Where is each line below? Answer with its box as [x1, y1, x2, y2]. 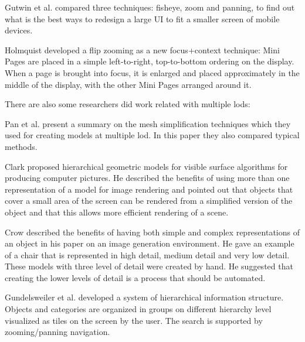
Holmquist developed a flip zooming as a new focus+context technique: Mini [5, 43, 280, 56]
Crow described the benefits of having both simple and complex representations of [5, 225, 300, 238]
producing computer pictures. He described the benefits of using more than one [5, 172, 290, 184]
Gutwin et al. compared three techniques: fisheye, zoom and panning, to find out [5, 1, 295, 13]
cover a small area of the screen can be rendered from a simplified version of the [5, 194, 293, 207]
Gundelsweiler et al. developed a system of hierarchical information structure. [5, 291, 284, 303]
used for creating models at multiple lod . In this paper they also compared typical [5, 129, 300, 141]
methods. [5, 140, 38, 152]
